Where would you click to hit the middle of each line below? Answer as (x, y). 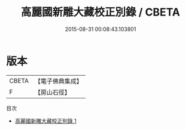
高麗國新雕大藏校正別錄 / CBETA (100, 12)
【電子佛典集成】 (58, 81)
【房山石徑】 (52, 92)
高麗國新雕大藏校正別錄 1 (45, 120)
